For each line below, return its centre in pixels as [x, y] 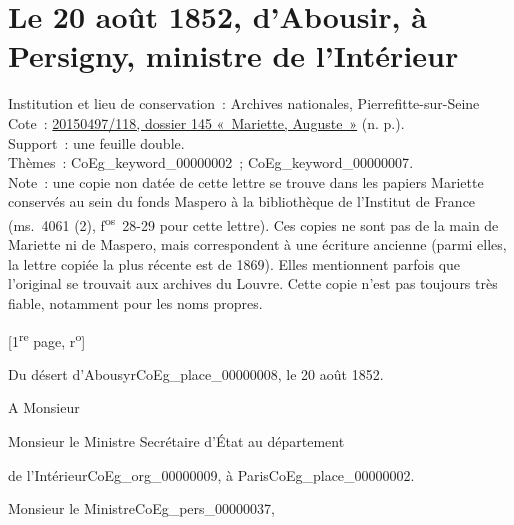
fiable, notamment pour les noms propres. [135, 302]
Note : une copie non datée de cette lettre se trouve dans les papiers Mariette [246, 181]
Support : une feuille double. [96, 142]
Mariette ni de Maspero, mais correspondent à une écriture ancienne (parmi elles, [257, 244]
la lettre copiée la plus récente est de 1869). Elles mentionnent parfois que [234, 263]
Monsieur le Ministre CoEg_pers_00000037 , [141, 508]
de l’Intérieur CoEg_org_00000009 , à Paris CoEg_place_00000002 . [211, 474]
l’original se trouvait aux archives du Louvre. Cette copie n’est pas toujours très [253, 283]
